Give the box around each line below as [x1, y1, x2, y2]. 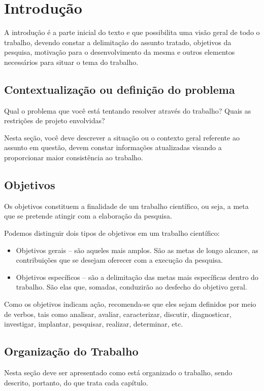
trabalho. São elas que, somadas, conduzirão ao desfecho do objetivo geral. [16, 281, 247, 292]
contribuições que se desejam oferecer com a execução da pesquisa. [16, 255, 223, 265]
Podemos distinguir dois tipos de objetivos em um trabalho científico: [4, 228, 220, 238]
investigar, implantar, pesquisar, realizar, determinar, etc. [4, 318, 183, 329]
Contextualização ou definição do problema [4, 81, 235, 97]
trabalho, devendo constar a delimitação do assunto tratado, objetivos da [4, 37, 232, 47]
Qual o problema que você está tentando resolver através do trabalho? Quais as [4, 105, 251, 116]
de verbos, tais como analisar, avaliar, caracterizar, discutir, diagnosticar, [4, 308, 232, 319]
